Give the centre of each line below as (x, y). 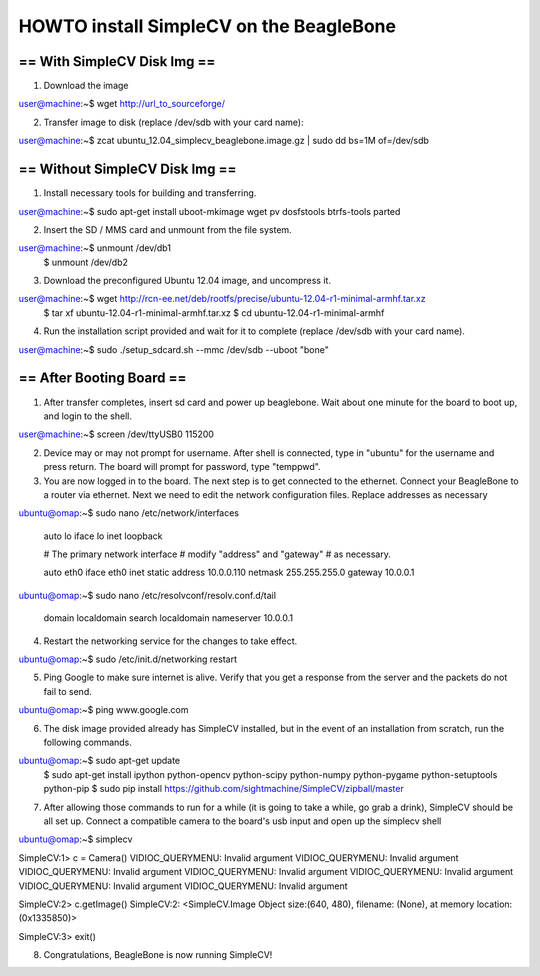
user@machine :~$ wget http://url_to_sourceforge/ (121, 104)
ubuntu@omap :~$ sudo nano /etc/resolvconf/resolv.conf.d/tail (147, 595)
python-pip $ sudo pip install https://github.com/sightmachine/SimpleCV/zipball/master (223, 789)
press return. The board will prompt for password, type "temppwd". (182, 467)
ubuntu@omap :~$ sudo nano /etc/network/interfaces (129, 513)
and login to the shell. (87, 416)
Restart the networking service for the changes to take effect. (170, 641)
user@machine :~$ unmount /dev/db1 (95, 248)
